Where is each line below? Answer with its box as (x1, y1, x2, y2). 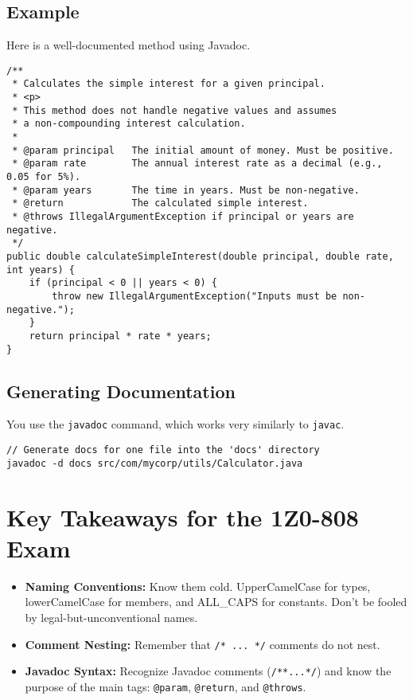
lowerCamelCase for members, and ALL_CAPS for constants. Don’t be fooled (25, 593, 407, 610)
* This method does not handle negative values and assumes (12, 104, 337, 116)
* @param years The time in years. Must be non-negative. (12, 184, 360, 196)
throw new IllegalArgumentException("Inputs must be (52, 290, 337, 302)
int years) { (6, 264, 75, 276)
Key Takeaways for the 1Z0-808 (6, 500, 359, 533)
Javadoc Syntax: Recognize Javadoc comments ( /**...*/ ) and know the (25, 663, 392, 679)
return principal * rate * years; (29, 330, 212, 342)
